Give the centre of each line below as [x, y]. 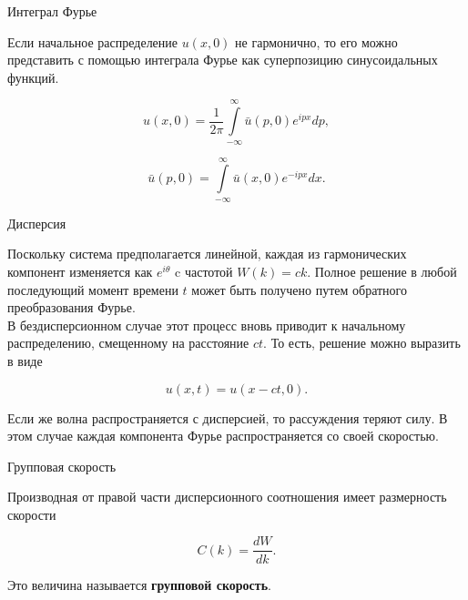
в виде [25, 360]
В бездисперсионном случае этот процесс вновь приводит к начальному [207, 325]
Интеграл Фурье [52, 11]
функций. [33, 77]
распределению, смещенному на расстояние [128, 343]
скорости [32, 514]
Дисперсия [37, 223]
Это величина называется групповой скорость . [139, 584]
